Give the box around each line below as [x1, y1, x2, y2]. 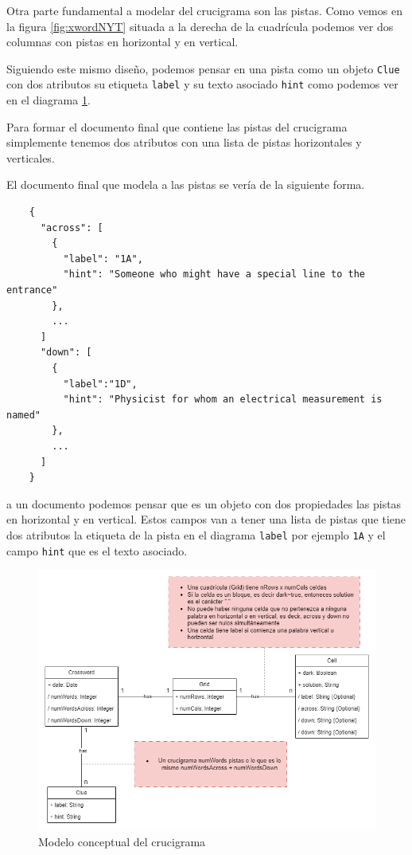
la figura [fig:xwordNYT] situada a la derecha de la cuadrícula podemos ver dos [6, 18, 394, 34]
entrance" [6, 284, 58, 296]
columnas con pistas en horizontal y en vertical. [6, 33, 239, 50]
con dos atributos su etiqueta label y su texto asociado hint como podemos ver [6, 76, 398, 92]
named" [6, 409, 41, 421]
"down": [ [40, 347, 92, 359]
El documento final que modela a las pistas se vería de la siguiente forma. [6, 176, 365, 193]
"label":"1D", [63, 378, 138, 390]
